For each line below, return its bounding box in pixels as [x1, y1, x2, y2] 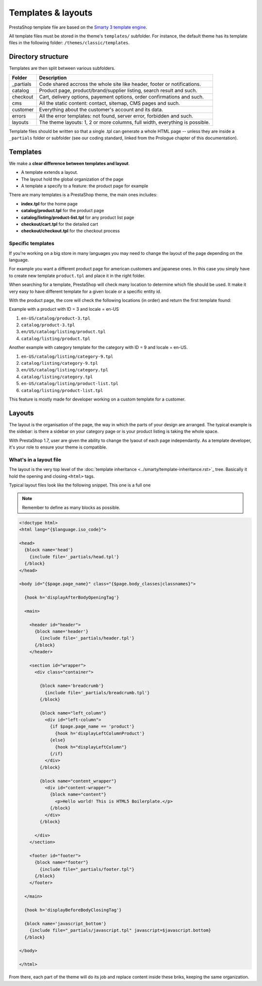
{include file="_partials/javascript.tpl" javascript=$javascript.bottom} [29, 928, 211, 933]
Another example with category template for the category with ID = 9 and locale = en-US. [9, 345, 188, 351]
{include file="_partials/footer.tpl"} [39, 867, 134, 872]
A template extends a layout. [21, 169, 79, 175]
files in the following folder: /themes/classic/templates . [9, 40, 130, 46]
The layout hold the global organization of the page [21, 176, 124, 182]
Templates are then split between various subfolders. [9, 66, 115, 71]
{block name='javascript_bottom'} [24, 920, 107, 926]
